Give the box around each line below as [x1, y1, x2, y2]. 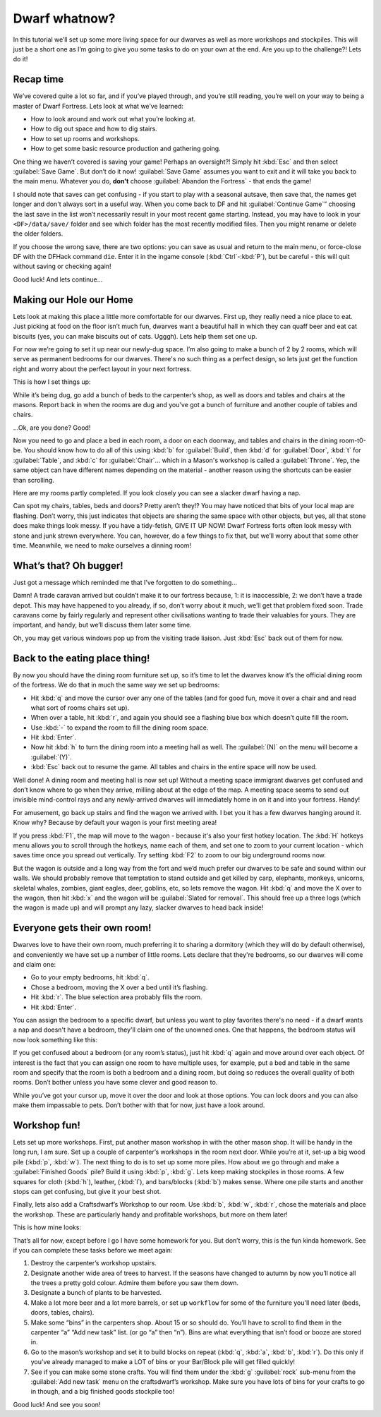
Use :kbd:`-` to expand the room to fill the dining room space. [30, 723, 209, 732]
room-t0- [339, 436, 366, 445]
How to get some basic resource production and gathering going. [30, 145, 222, 153]
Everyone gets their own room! [13, 922, 152, 934]
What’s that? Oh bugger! [13, 560, 123, 572]
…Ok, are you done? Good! [13, 423, 91, 432]
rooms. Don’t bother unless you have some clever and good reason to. [13, 1078, 218, 1087]
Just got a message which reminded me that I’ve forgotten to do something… [13, 578, 238, 586]
